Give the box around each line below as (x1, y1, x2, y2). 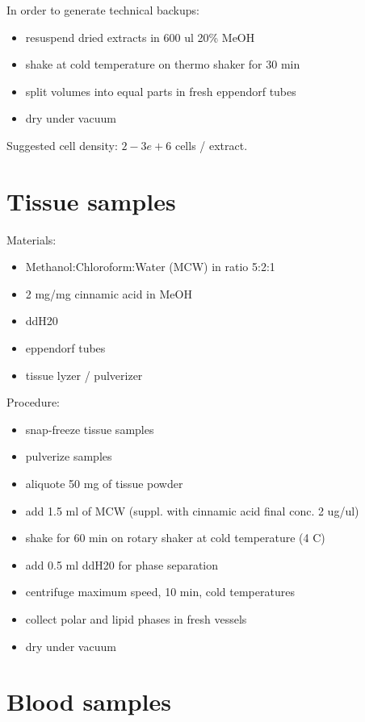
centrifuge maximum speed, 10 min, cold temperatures (25, 583, 295, 600)
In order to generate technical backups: (6, 2, 199, 18)
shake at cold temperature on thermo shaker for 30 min (25, 56, 300, 73)
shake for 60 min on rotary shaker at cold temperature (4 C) (25, 529, 325, 546)
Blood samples (6, 685, 171, 718)
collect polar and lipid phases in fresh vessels (25, 611, 247, 627)
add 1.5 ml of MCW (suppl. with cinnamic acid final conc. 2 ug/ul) (25, 502, 359, 519)
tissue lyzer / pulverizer (25, 366, 143, 383)
